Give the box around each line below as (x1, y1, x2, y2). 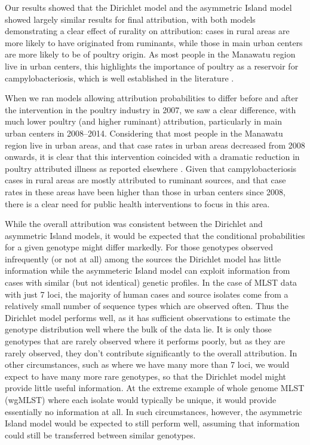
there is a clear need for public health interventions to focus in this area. (5, 197, 270, 210)
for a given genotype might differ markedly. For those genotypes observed (5, 241, 274, 253)
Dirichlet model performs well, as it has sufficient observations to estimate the (5, 311, 290, 323)
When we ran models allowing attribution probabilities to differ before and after (5, 92, 299, 104)
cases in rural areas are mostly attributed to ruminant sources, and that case (5, 174, 286, 186)
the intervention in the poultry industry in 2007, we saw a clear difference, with (5, 103, 296, 116)
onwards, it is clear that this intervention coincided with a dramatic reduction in (5, 150, 300, 163)
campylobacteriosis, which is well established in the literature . (5, 71, 234, 84)
